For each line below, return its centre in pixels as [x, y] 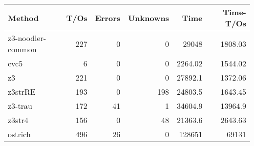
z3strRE [22, 92]
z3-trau [20, 106]
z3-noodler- [27, 38]
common [22, 49]
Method [23, 18]
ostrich [19, 134]
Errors [108, 18]
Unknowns [148, 18]
